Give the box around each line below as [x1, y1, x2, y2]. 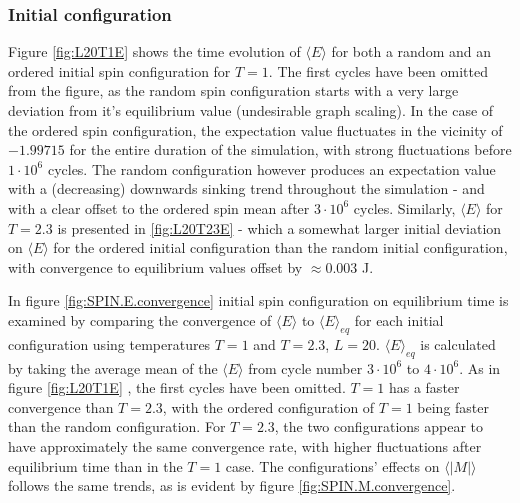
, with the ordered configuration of [162, 396, 375, 417]
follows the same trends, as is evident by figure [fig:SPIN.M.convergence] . [8, 475, 456, 496]
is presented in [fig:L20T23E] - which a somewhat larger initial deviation [57, 217, 502, 238]
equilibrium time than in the [8, 455, 183, 476]
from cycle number [248, 357, 363, 378]
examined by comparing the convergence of [8, 309, 272, 330]
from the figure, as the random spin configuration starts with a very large [8, 80, 459, 101]
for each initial [354, 309, 444, 330]
